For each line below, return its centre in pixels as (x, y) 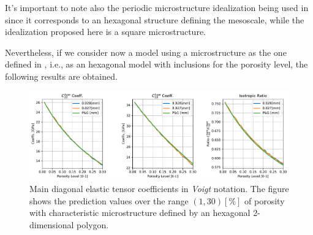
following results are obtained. (61, 76)
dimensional (52, 225)
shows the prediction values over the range (109, 200)
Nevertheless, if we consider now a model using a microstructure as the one (146, 52)
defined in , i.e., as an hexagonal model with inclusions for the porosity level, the (156, 64)
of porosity (265, 200)
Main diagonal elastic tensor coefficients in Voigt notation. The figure (159, 189)
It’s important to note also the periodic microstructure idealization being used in (157, 7)
